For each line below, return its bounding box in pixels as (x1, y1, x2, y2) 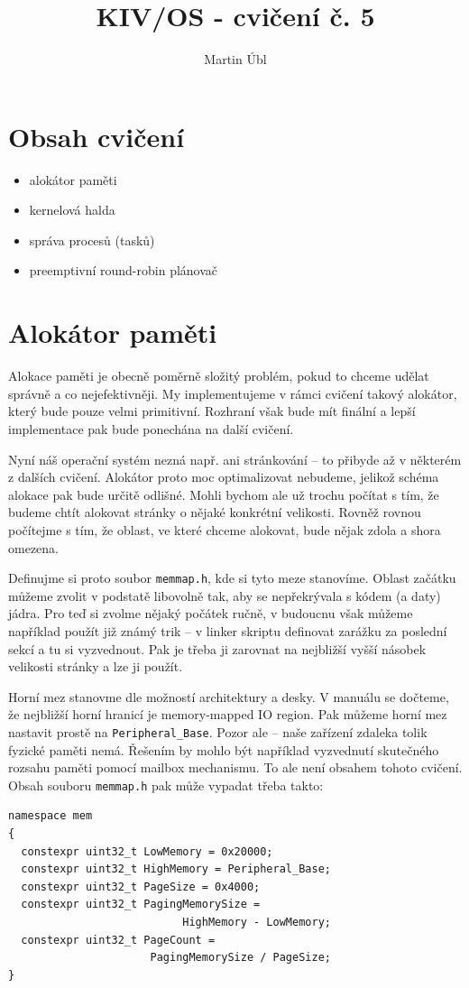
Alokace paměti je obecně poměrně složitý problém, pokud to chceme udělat (8, 366, 429, 385)
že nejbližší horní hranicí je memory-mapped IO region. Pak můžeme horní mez (8, 705, 447, 724)
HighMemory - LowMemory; (182, 915, 331, 928)
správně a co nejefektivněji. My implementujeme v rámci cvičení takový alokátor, (8, 383, 457, 402)
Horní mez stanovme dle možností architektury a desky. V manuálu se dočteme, (8, 687, 449, 706)
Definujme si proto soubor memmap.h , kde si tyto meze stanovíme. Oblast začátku (8, 568, 456, 587)
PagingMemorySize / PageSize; (150, 951, 331, 965)
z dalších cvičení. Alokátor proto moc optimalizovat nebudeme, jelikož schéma (8, 467, 439, 486)
